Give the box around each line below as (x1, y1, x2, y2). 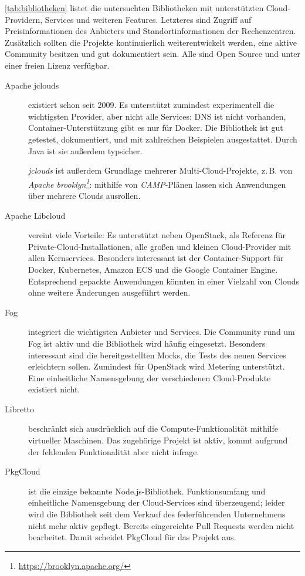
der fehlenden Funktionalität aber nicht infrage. (28, 445, 199, 458)
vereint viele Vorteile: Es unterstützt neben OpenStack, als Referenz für (28, 229, 286, 241)
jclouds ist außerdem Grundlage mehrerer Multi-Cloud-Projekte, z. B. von (28, 164, 293, 177)
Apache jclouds (5, 79, 59, 91)
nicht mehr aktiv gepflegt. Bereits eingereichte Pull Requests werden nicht (28, 519, 294, 531)
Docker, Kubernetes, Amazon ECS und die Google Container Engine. (28, 263, 278, 275)
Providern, (5, 13, 43, 25)
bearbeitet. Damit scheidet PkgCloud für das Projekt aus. (28, 531, 236, 543)
